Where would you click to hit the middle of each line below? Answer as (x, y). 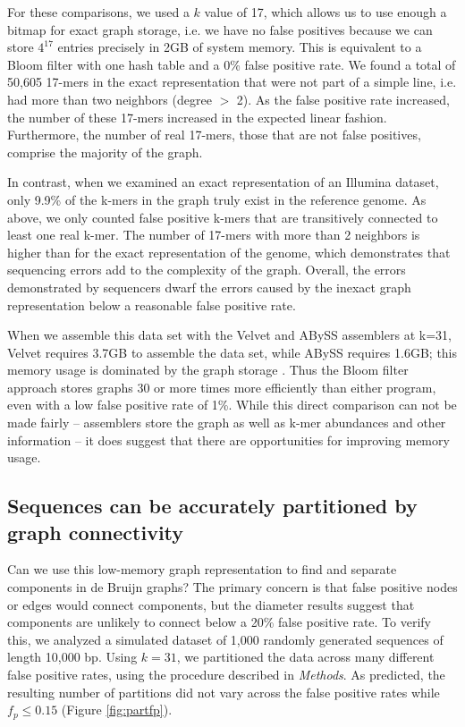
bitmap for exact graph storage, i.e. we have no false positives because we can (220, 29)
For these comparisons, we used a (98, 12)
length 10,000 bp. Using (72, 657)
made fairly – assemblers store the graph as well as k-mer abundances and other (227, 423)
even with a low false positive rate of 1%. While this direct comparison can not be (232, 405)
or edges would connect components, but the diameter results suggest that (211, 604)
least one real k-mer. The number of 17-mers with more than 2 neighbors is (214, 235)
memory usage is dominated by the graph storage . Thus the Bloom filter (208, 370)
